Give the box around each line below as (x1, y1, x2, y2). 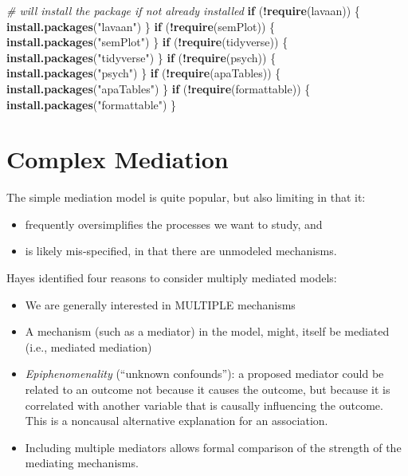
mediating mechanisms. (25, 454, 139, 471)
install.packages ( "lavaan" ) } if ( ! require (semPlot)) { (6, 18, 276, 34)
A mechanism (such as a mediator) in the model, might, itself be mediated (25, 323, 390, 340)
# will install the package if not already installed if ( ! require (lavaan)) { (6, 2, 360, 18)
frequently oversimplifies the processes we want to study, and (25, 215, 323, 232)
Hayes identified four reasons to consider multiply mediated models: (6, 269, 337, 286)
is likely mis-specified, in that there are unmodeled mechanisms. (25, 242, 337, 259)
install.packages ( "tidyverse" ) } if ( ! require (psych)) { (6, 49, 277, 65)
